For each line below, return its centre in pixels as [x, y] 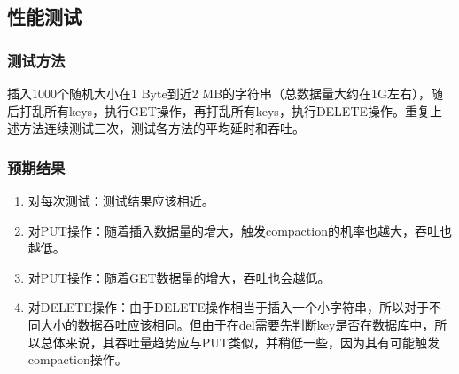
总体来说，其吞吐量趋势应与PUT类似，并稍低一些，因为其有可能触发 [240, 342]
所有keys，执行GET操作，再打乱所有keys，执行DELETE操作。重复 [237, 110]
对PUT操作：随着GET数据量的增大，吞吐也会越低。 [179, 277]
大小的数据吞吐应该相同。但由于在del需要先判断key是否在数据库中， [237, 324]
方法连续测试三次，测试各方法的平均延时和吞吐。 [162, 128]
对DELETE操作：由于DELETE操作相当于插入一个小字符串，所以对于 [229, 307]
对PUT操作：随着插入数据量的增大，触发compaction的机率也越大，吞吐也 [240, 230]
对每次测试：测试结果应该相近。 [121, 200]
